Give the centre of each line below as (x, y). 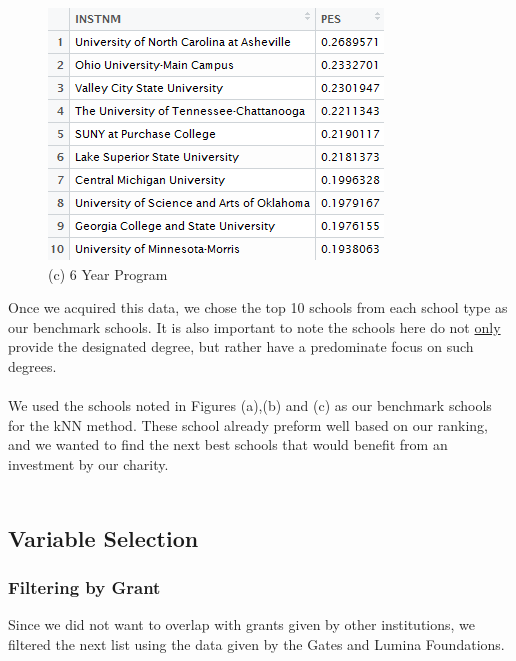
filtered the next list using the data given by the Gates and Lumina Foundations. (256, 643)
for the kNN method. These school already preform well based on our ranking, (248, 424)
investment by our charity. (88, 463)
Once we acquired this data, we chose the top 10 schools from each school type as (258, 307)
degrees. (32, 365)
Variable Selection (103, 537)
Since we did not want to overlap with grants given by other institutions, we (242, 624)
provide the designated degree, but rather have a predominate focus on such (241, 346)
